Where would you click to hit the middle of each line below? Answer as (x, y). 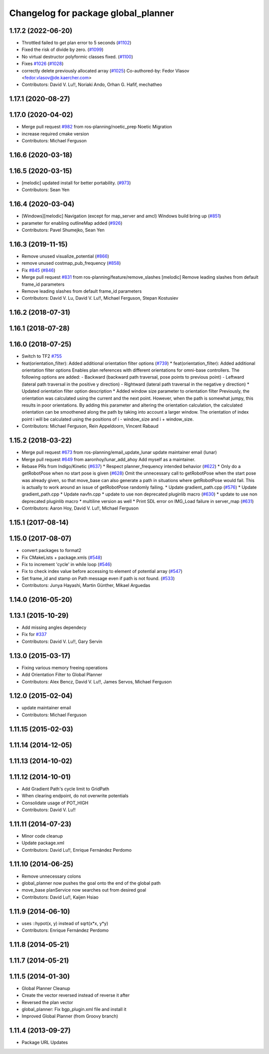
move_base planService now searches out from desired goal (84, 890)
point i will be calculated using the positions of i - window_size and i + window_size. (108, 419)
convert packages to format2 (52, 550)
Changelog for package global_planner (92, 13)
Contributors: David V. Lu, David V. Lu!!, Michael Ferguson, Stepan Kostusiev (100, 298)
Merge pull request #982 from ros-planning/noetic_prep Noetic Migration (97, 127)
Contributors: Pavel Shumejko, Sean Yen (63, 230)
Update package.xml (43, 843)
